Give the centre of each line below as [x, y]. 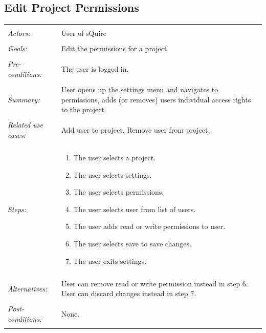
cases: [17, 134]
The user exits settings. [110, 261]
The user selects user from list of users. [135, 209]
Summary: [24, 99]
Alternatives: [28, 288]
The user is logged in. [95, 69]
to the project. [84, 109]
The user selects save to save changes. [132, 244]
